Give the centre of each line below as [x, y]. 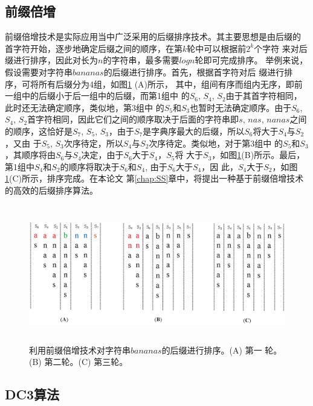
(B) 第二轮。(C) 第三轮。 [79, 362]
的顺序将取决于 [90, 166]
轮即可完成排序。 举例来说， [251, 60]
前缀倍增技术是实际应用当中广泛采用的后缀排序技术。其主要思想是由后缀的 [153, 36]
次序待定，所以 [93, 143]
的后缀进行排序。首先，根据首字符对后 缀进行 [194, 71]
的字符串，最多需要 [141, 60]
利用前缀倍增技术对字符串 [80, 350]
